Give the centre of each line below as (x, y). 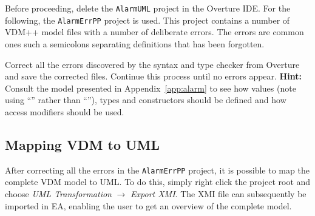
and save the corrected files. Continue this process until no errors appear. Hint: (153, 76)
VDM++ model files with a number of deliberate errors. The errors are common (154, 32)
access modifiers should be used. (65, 111)
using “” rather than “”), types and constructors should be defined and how (146, 100)
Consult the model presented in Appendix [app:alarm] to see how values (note (151, 88)
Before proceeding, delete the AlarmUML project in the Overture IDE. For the (148, 8)
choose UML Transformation (58, 193)
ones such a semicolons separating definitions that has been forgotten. (135, 43)
